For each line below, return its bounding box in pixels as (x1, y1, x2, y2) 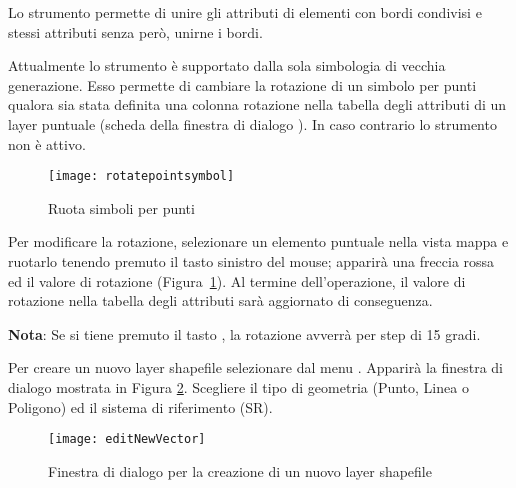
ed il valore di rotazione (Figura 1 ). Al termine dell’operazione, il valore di (8, 270, 466, 291)
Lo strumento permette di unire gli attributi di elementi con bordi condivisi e (8, 2, 482, 22)
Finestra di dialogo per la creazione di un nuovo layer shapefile (48, 460, 432, 481)
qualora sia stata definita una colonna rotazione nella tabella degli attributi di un (8, 94, 507, 115)
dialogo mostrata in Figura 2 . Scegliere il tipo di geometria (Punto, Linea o (8, 376, 469, 397)
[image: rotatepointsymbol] (48, 169, 235, 184)
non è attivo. (8, 133, 86, 154)
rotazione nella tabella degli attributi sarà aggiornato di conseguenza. (8, 290, 433, 311)
